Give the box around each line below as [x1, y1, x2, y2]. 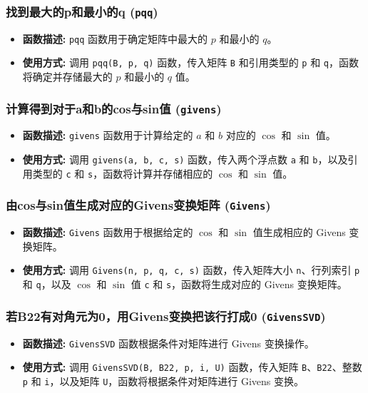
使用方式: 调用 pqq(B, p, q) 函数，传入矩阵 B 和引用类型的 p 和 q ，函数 [22, 55, 359, 70]
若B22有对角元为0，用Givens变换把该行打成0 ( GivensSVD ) [6, 307, 326, 325]
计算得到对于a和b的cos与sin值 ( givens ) [6, 99, 222, 117]
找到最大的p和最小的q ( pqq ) [6, 2, 158, 20]
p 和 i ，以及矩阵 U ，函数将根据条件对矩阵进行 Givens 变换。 [22, 373, 305, 388]
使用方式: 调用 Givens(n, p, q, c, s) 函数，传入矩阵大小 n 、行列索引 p [22, 262, 360, 277]
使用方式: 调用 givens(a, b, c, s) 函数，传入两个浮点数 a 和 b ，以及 [22, 152, 348, 167]
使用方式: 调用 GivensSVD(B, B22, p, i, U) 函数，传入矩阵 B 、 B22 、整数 [22, 359, 362, 374]
